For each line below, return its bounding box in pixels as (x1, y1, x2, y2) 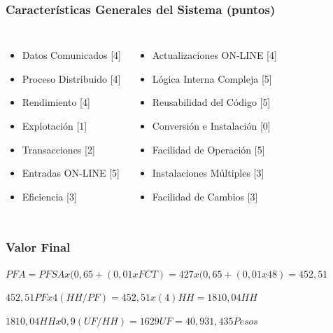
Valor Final (6, 238, 71, 256)
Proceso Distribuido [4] (22, 71, 121, 86)
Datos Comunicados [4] (22, 48, 121, 62)
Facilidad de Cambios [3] (152, 189, 258, 203)
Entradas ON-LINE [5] (22, 165, 120, 180)
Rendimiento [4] (22, 95, 90, 109)
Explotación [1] (22, 118, 87, 132)
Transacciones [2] (22, 142, 95, 156)
